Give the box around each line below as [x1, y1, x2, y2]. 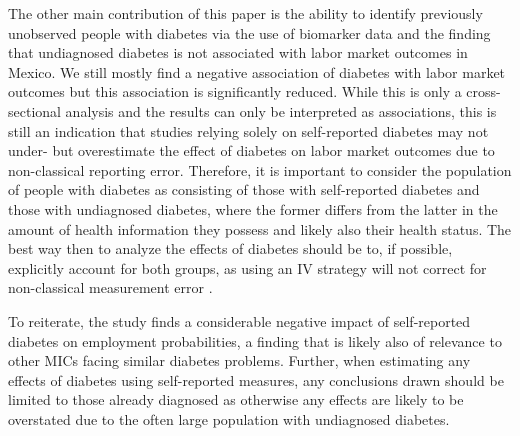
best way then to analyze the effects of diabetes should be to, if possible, [8, 238, 453, 259]
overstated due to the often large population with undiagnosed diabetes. [8, 408, 450, 429]
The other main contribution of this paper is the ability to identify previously [8, 3, 483, 23]
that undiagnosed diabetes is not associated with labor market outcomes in [8, 42, 468, 63]
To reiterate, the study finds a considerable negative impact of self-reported [8, 310, 471, 331]
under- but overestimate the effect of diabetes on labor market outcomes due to [8, 140, 495, 161]
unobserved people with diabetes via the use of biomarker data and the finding [8, 22, 491, 43]
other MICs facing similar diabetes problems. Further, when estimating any [8, 350, 471, 371]
